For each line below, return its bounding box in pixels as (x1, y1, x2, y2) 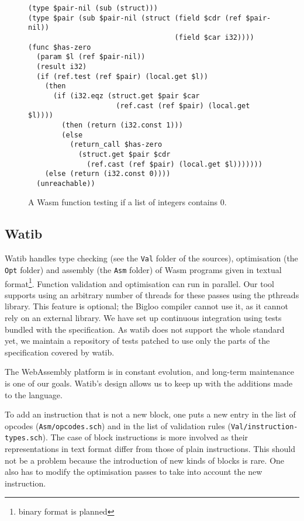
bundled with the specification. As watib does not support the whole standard (5, 323, 285, 335)
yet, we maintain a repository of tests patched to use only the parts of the (5, 334, 270, 347)
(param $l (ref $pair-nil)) (36, 53, 146, 61)
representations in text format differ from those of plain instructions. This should (5, 443, 296, 455)
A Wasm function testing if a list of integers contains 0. (28, 196, 227, 208)
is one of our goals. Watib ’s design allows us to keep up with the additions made (5, 377, 293, 389)
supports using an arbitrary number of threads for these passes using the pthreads (5, 288, 299, 301)
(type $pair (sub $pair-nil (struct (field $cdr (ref (28, 13, 242, 22)
